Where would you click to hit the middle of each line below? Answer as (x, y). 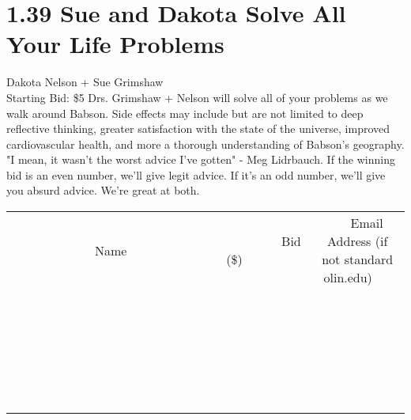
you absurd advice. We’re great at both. (103, 190)
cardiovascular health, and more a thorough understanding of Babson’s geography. (205, 144)
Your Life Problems (115, 44)
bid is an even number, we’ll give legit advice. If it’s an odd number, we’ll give (196, 174)
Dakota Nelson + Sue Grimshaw (85, 82)
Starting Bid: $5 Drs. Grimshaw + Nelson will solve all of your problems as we (197, 97)
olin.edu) (348, 278)
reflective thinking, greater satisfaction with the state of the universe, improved (198, 129)
